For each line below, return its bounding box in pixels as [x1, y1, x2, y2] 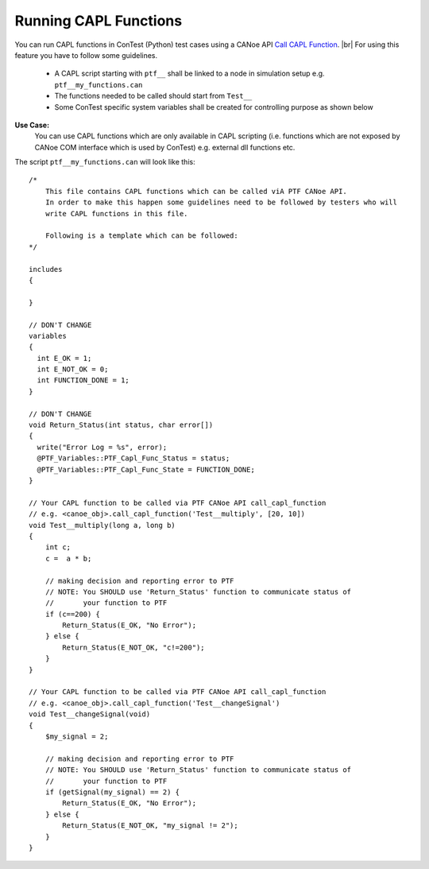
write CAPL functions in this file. [44, 209, 188, 218]
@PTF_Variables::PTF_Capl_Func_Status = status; [37, 454, 230, 463]
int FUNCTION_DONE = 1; [37, 376, 130, 385]
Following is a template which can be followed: [44, 231, 238, 240]
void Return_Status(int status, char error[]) [29, 421, 214, 429]
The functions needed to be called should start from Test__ [54, 91, 253, 101]
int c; [44, 543, 71, 552]
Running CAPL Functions [14, 12, 183, 29]
